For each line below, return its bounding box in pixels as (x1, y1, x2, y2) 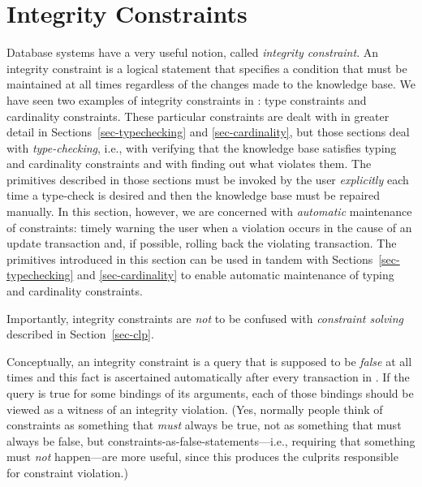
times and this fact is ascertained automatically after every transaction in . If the (6, 368, 410, 386)
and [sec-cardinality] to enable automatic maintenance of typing (77, 266, 394, 283)
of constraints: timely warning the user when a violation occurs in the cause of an (6, 218, 412, 235)
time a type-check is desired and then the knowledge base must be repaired (6, 187, 381, 204)
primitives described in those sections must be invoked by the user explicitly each (6, 170, 409, 187)
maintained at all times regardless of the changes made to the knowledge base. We (6, 75, 416, 93)
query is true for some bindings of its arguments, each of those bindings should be (6, 385, 414, 401)
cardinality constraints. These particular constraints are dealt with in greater (6, 107, 390, 124)
